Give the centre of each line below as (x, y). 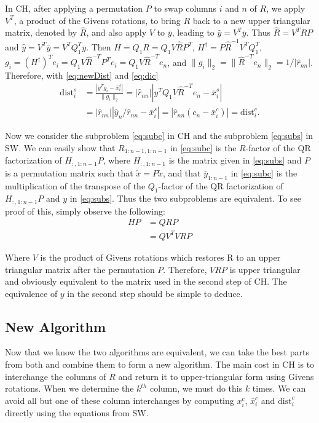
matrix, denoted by (41, 32)
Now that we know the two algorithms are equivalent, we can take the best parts (157, 352)
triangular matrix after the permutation (80, 269)
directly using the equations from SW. (77, 413)
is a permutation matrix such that (69, 172)
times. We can (279, 388)
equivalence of (31, 293)
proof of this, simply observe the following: (85, 211)
